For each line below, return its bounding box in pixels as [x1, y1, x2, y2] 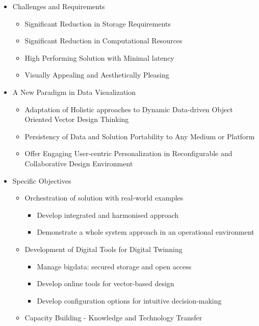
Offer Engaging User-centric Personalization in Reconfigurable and [24, 148, 232, 159]
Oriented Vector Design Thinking [24, 114, 129, 124]
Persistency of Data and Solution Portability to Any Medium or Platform [24, 131, 255, 141]
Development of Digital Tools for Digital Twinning [24, 243, 183, 254]
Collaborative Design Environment [24, 158, 133, 168]
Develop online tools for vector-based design [37, 278, 174, 289]
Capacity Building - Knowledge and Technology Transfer [24, 312, 202, 323]
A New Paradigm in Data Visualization [12, 86, 136, 97]
